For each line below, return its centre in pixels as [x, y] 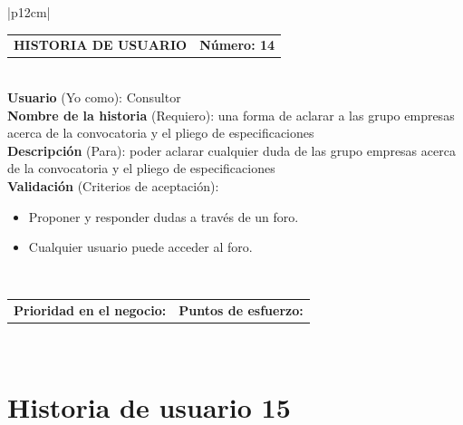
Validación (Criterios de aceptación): [113, 186]
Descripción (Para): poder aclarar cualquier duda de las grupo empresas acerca [231, 150]
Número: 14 [237, 45]
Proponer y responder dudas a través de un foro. [164, 216]
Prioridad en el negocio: [90, 310]
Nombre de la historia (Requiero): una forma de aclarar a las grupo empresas [231, 115]
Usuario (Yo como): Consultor [94, 97]
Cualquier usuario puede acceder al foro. [140, 247]
